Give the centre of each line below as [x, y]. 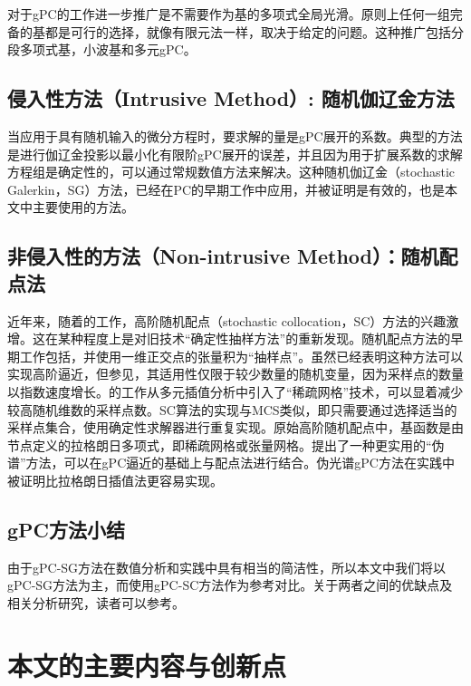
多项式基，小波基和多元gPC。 [108, 49]
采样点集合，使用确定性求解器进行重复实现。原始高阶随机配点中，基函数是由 [235, 427]
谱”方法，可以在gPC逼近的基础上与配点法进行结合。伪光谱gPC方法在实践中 [231, 463]
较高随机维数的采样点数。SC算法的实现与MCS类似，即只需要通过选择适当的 [232, 409]
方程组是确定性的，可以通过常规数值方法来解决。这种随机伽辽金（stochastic [231, 172]
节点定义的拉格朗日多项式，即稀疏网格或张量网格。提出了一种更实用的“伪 [226, 444]
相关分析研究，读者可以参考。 [96, 602]
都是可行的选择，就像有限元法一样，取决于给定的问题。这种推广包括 [248, 31]
